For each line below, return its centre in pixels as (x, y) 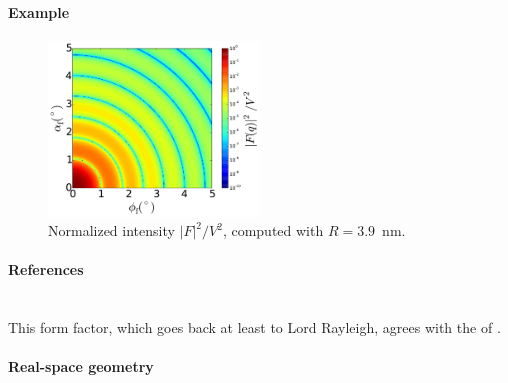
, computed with (273, 230)
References (46, 269)
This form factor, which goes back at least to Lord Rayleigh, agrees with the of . (254, 327)
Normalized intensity (111, 230)
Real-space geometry (81, 366)
